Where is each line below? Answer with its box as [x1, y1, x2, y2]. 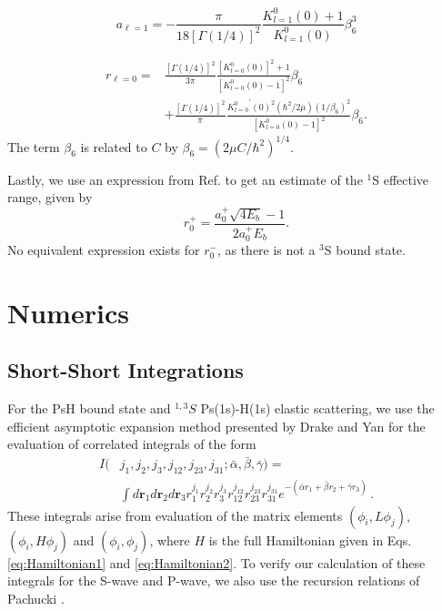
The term [7, 137, 60, 156]
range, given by [7, 188, 93, 207]
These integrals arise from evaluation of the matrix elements [7, 505, 343, 524]
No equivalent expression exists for [7, 240, 200, 260]
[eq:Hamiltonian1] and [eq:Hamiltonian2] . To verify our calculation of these [7, 553, 426, 572]
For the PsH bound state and [7, 399, 171, 418]
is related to [80, 137, 147, 156]
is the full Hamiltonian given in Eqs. [208, 530, 412, 549]
